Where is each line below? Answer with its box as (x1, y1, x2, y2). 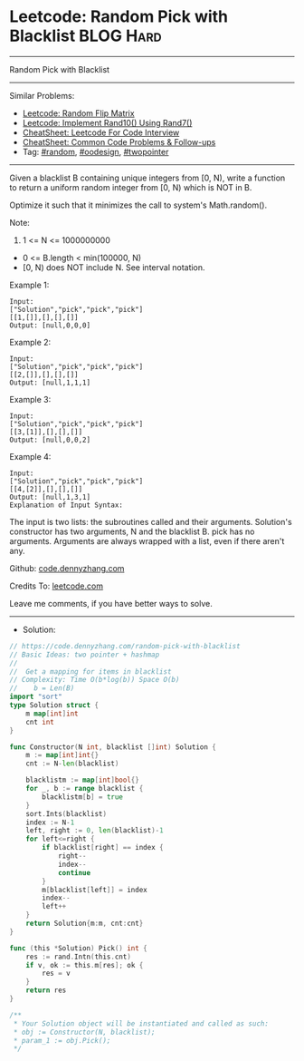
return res (25, 986, 67, 995)
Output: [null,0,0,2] (9, 435, 91, 444)
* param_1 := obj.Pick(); (13, 1036, 111, 1045)
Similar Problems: (9, 90, 75, 101)
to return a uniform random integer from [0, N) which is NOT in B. (9, 181, 252, 192)
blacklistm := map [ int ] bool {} (25, 775, 140, 785)
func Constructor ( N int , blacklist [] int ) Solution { (9, 742, 217, 752)
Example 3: (9, 394, 52, 404)
